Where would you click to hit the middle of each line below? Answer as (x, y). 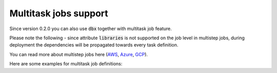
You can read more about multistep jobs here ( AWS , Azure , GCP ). (79, 54)
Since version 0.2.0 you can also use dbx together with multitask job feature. (91, 29)
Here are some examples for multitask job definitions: (66, 64)
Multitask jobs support (59, 13)
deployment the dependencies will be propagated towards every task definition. (94, 45)
